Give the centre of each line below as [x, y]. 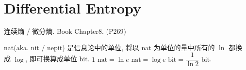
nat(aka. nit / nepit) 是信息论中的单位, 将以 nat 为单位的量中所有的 [109, 47]
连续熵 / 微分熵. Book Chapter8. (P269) [65, 31]
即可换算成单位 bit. [59, 59]
